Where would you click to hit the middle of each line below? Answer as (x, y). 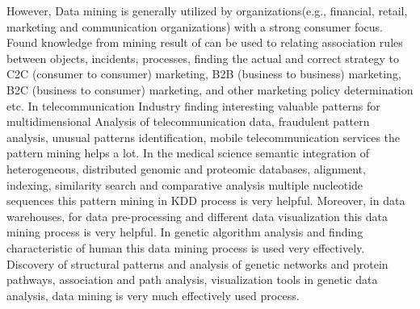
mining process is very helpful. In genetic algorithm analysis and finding (185, 232)
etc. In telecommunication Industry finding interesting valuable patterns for (193, 105)
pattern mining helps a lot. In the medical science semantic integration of (188, 153)
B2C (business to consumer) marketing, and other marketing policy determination (210, 89)
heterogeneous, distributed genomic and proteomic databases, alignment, (186, 168)
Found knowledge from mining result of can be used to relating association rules (205, 42)
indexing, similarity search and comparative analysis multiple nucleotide (185, 184)
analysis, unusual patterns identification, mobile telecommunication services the (204, 137)
